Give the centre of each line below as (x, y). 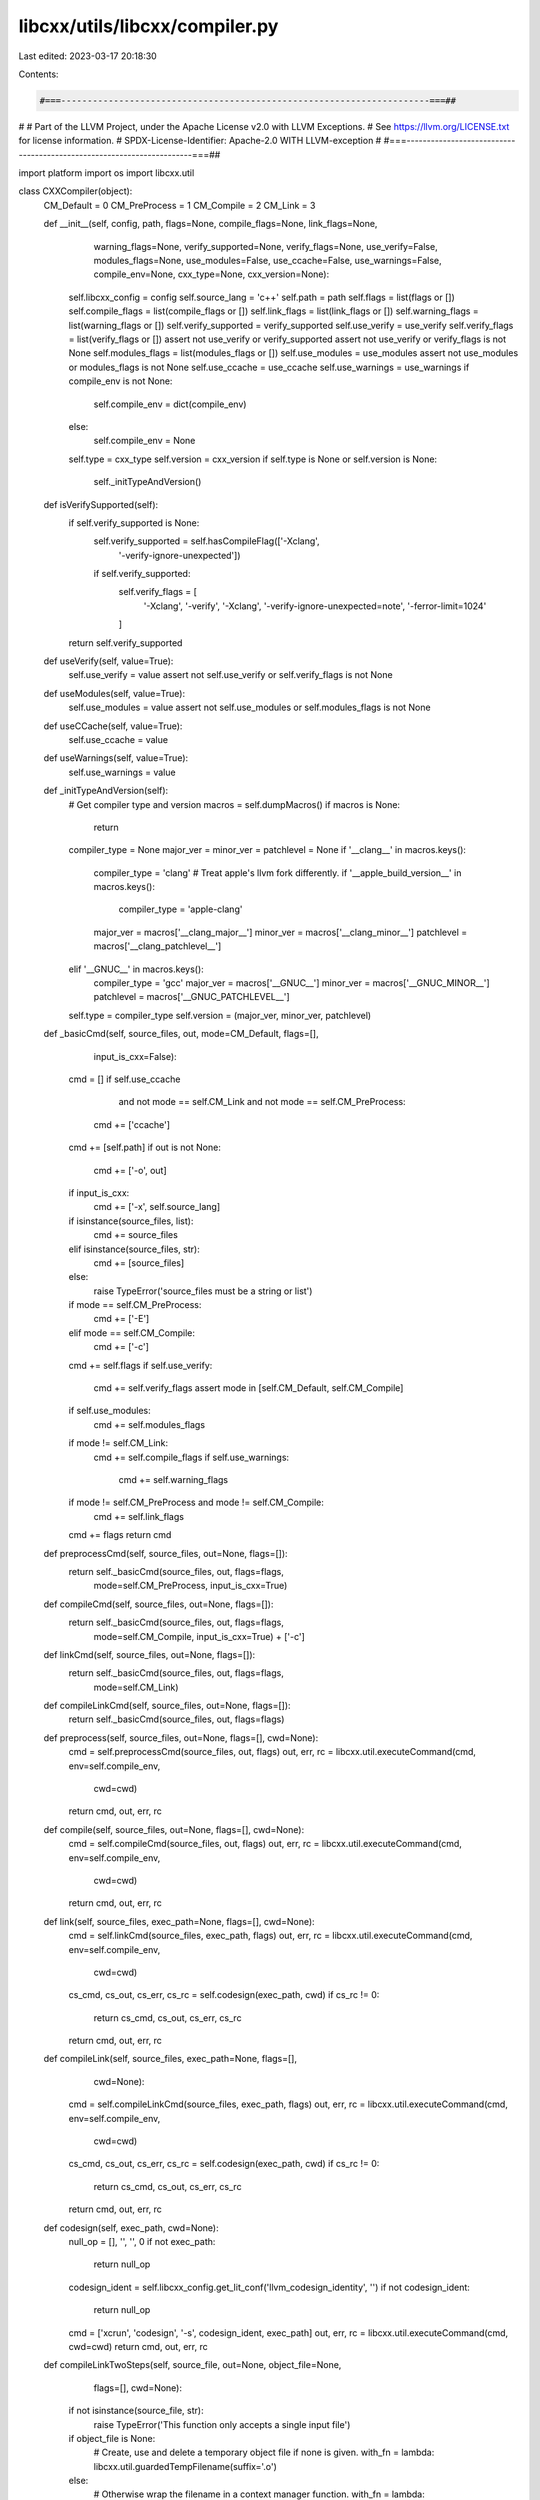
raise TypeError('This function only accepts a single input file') (222, 2424)
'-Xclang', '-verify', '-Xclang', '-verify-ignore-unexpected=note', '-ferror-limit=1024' (315, 606)
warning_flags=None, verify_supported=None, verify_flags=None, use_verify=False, (266, 246)
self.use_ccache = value (118, 739)
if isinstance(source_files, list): (131, 1221)
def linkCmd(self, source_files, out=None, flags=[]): (149, 1654)
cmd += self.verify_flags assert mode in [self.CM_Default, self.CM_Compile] (248, 1388)
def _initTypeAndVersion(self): (106, 791)
